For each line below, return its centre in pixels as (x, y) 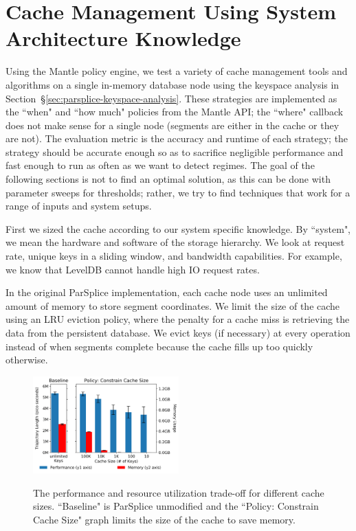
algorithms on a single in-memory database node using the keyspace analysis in (173, 84)
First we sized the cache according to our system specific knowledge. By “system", (178, 228)
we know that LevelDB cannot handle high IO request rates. (133, 269)
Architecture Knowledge (123, 38)
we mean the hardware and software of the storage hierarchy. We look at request (175, 242)
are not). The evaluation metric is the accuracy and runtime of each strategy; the (177, 138)
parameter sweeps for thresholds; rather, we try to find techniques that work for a (178, 192)
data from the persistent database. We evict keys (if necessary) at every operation (178, 332)
